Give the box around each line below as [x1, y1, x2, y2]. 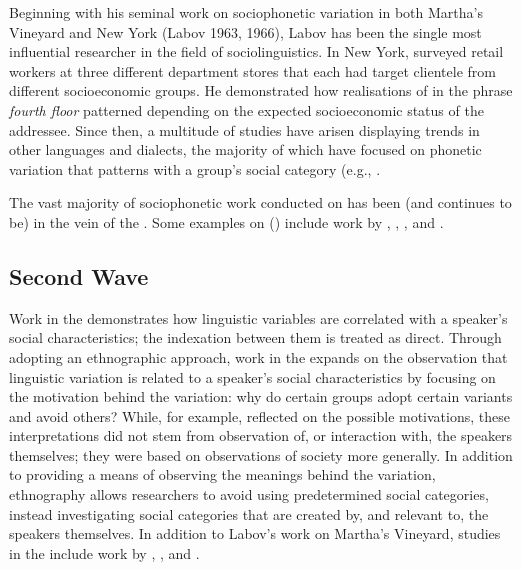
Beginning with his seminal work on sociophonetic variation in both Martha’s [9, 2, 483, 22]
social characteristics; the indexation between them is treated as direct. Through [9, 327, 502, 348]
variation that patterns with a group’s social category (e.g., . [9, 158, 381, 179]
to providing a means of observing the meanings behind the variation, [9, 464, 436, 485]
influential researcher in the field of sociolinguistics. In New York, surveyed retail [9, 41, 504, 62]
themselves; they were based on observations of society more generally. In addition [9, 444, 513, 465]
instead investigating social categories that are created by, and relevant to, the [9, 503, 489, 524]
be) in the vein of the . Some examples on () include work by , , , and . [9, 211, 444, 232]
